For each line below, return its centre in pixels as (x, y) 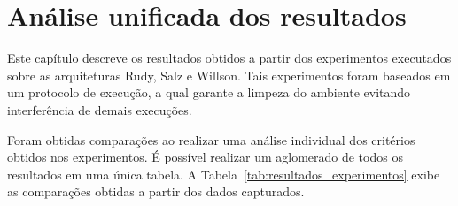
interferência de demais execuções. (100, 109)
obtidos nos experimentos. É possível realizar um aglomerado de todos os (205, 157)
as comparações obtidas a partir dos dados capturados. (156, 191)
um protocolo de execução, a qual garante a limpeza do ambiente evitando (209, 92)
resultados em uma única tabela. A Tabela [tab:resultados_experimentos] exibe (224, 174)
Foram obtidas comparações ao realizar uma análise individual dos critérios (211, 139)
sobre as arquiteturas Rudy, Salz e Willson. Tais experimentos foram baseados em (229, 75)
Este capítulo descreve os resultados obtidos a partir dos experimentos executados (229, 58)
